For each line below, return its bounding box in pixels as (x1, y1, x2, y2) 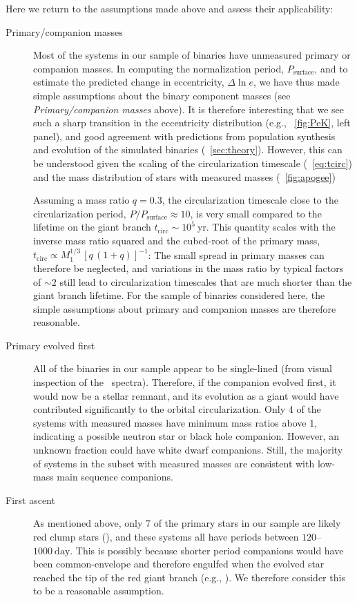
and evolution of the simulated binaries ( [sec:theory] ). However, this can (33, 142, 342, 157)
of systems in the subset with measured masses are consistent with (33, 456, 315, 470)
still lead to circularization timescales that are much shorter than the (59, 274, 352, 289)
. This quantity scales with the (206, 220, 336, 234)
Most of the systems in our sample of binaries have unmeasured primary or (33, 48, 351, 62)
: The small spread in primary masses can (148, 247, 325, 262)
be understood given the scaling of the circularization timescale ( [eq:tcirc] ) (33, 155, 353, 170)
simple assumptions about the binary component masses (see (33, 88, 291, 102)
